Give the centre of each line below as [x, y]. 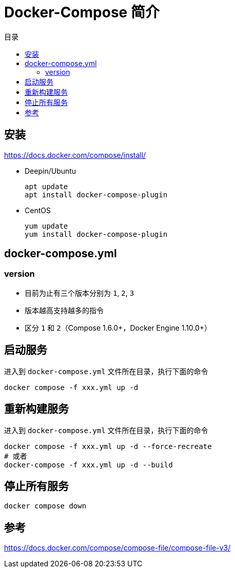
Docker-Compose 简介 [82, 12]
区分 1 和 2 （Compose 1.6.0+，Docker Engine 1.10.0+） [118, 328]
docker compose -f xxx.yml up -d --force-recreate [108, 446]
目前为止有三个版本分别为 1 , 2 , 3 [80, 293]
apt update [46, 186]
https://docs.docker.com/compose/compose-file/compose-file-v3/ [117, 548]
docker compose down [45, 506]
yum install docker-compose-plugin [96, 234]
